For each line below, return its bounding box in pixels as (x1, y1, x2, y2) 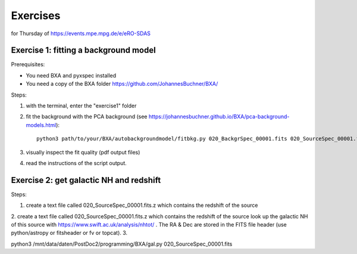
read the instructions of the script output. (26, 159, 127, 166)
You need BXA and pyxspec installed (26, 72, 117, 79)
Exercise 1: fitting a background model (11, 45, 156, 55)
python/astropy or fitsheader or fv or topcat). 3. (11, 230, 128, 237)
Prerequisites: (11, 61, 45, 68)
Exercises (11, 9, 61, 22)
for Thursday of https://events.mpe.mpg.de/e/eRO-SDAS (11, 30, 151, 37)
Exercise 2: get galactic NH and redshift (11, 175, 161, 185)
